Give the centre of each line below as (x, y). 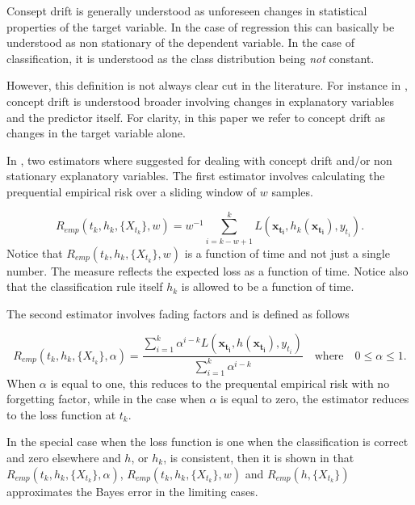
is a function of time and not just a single (287, 253)
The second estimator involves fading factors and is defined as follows (178, 313)
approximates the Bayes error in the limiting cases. (132, 491)
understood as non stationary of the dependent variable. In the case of (180, 42)
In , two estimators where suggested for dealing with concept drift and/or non (199, 160)
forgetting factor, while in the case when (106, 399)
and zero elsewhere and (64, 457)
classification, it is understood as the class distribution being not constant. (191, 58)
